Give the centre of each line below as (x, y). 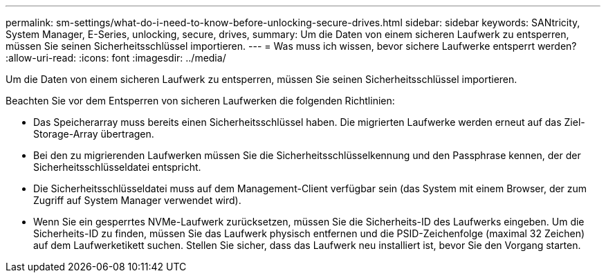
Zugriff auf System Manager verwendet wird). (137, 200)
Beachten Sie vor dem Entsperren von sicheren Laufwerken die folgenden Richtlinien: (200, 101)
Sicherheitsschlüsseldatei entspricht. (117, 167)
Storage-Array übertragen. (94, 134)
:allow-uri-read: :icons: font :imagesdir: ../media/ (116, 58)
